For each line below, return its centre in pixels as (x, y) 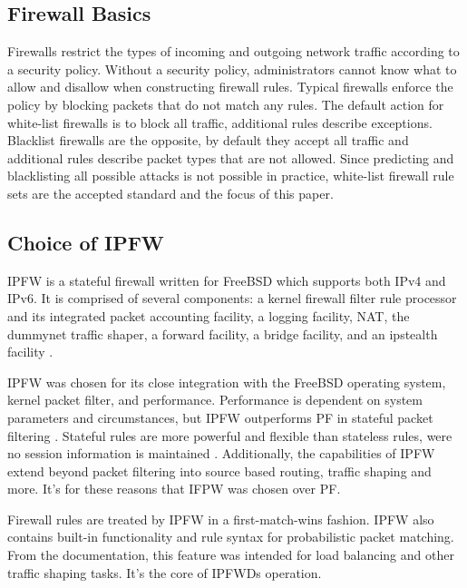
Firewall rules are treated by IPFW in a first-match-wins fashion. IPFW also (221, 519)
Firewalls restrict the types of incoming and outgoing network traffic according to (233, 51)
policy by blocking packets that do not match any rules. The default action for (226, 104)
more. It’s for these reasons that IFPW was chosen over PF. (174, 489)
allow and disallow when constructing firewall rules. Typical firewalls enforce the (230, 87)
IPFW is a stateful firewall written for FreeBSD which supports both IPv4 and (227, 280)
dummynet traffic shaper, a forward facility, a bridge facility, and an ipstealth (223, 333)
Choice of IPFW (86, 242)
